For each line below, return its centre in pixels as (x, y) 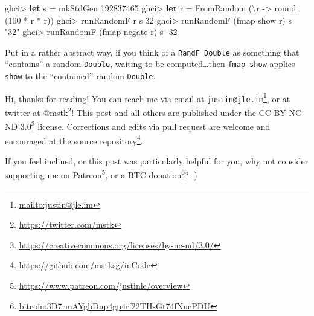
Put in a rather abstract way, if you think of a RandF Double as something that (152, 52)
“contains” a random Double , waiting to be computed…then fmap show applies (150, 64)
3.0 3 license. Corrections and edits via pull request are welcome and (145, 125)
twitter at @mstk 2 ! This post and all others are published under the (130, 111)
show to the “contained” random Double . (80, 76)
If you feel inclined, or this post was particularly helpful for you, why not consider (157, 160)
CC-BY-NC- (281, 112)
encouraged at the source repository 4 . (74, 140)
